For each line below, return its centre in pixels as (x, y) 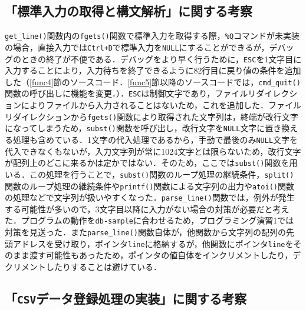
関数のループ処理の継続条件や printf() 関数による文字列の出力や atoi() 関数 (149, 186)
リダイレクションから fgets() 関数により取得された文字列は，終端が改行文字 (152, 116)
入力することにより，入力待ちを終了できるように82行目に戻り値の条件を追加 (153, 70)
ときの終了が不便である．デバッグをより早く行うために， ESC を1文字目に (161, 59)
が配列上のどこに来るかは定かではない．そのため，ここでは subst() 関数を (147, 163)
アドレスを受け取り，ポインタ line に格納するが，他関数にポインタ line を (153, 243)
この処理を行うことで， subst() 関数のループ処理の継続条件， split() (162, 174)
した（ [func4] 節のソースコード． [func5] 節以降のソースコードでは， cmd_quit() (153, 81)
